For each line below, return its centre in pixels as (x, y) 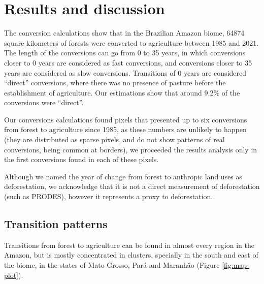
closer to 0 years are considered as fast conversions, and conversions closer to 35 (128, 62)
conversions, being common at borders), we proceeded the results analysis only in (131, 149)
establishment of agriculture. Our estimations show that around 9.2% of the (122, 92)
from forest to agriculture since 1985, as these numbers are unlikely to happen (125, 129)
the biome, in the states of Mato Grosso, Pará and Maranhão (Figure (112, 265)
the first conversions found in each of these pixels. (81, 159)
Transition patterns (56, 224)
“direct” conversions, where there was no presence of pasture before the (115, 83)
